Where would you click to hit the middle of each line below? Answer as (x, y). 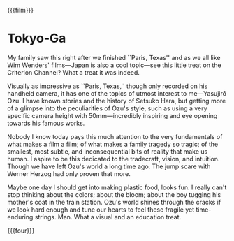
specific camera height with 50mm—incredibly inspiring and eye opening (112, 115)
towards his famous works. (46, 123)
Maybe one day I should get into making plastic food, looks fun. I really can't (117, 187)
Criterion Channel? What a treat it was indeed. (73, 72)
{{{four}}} (21, 231)
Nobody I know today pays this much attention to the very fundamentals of (115, 136)
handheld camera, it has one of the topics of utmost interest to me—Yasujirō (117, 93)
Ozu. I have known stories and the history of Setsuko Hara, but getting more (117, 101)
